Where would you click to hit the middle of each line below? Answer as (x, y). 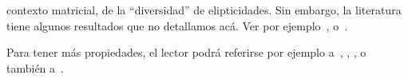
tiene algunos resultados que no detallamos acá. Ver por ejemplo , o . (177, 25)
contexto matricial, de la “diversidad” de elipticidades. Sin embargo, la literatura (204, 10)
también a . (35, 67)
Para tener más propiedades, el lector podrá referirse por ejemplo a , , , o (186, 52)
